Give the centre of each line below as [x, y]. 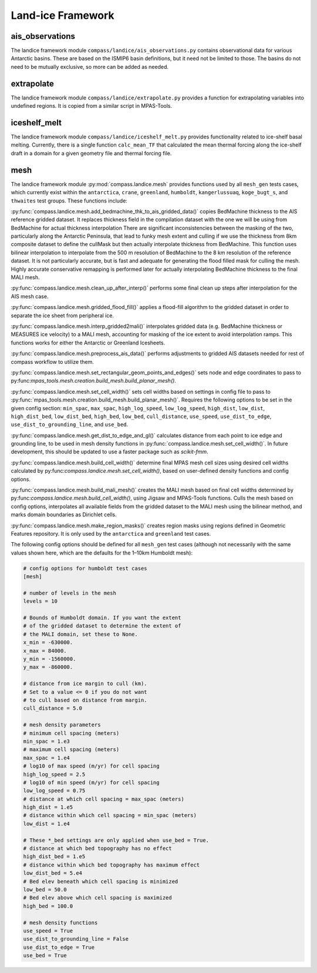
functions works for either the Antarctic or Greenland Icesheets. [88, 343]
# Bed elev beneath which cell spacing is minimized [101, 881]
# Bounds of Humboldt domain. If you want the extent [102, 618]
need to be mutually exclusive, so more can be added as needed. [90, 67]
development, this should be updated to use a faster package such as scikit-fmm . [109, 452]
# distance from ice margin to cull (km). [85, 684]
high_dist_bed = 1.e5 [54, 857]
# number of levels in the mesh [70, 593]
